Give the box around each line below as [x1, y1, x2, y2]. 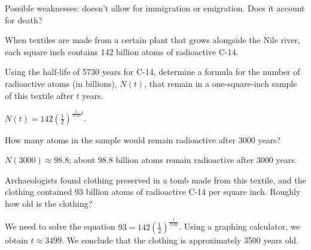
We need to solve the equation [5, 220, 115, 233]
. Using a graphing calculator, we [179, 220, 300, 233]
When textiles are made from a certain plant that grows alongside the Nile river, [5, 34, 300, 46]
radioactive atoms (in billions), [5, 77, 117, 89]
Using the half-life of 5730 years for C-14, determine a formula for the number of [5, 65, 300, 78]
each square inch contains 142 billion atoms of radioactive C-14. [5, 45, 239, 58]
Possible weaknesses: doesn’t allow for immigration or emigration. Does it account [5, 2, 305, 14]
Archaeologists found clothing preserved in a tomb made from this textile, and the [5, 173, 306, 186]
